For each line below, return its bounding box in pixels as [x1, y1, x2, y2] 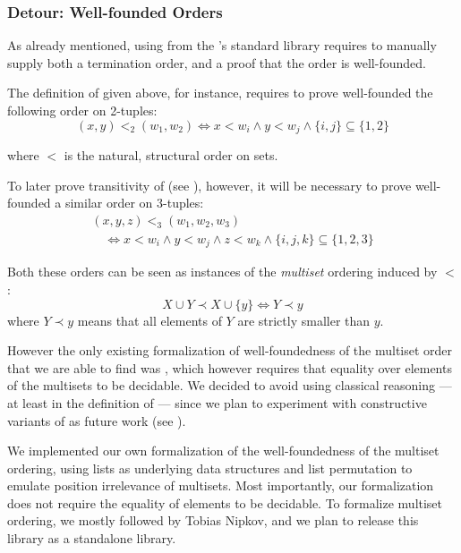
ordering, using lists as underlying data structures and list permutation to [7, 458, 413, 477]
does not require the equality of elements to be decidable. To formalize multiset [7, 493, 443, 512]
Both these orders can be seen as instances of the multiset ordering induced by [7, 262, 438, 281]
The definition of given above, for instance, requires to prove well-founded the [7, 83, 433, 102]
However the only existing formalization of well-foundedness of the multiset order [7, 341, 453, 360]
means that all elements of [77, 311, 222, 329]
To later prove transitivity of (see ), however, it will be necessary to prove [7, 175, 412, 194]
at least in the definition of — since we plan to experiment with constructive [7, 393, 427, 412]
